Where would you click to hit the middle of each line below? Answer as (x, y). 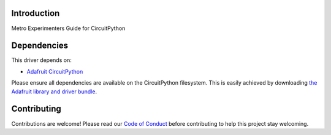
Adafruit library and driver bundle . (54, 91)
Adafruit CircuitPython (55, 71)
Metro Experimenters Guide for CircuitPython (68, 28)
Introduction (36, 13)
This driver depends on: (41, 60)
